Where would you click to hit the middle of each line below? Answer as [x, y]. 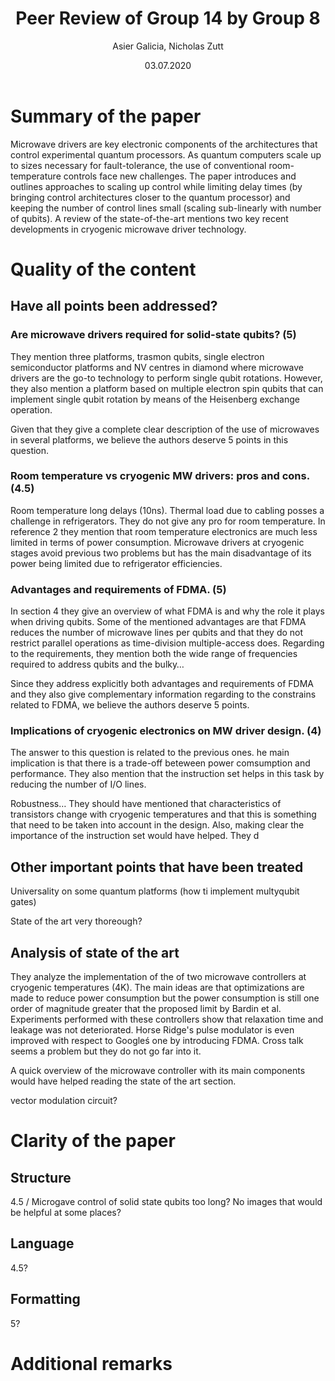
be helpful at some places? [66, 1213]
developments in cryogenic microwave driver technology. [128, 229]
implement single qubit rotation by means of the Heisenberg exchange [155, 399]
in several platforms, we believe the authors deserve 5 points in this [149, 439]
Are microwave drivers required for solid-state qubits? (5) [153, 335]
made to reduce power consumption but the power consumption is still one [165, 998]
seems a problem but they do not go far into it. [106, 1051]
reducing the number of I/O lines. [78, 784]
